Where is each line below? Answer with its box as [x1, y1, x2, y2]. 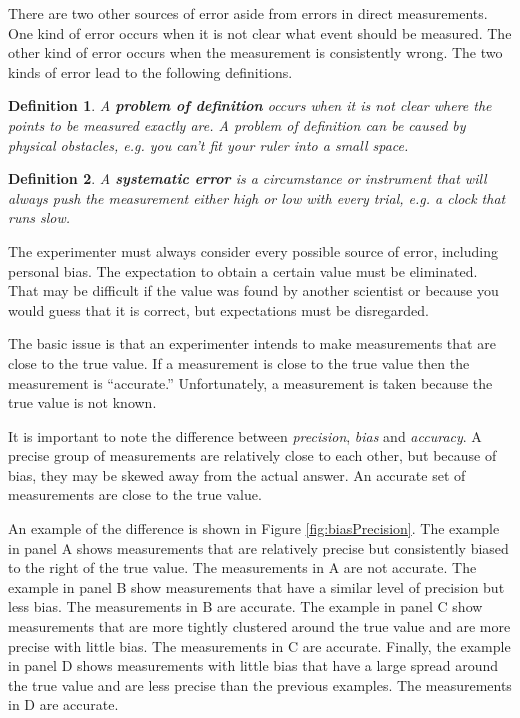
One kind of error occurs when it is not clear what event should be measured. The [8, 22, 512, 43]
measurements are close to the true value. [8, 484, 262, 505]
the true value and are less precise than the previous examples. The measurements [8, 674, 512, 695]
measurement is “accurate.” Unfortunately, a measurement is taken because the [8, 372, 493, 393]
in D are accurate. [8, 694, 119, 715]
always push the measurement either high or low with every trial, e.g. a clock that [8, 187, 506, 208]
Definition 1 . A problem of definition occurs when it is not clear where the [8, 95, 492, 116]
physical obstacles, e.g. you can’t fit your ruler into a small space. [8, 134, 409, 155]
